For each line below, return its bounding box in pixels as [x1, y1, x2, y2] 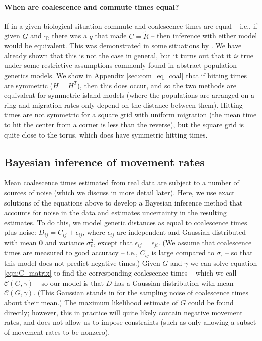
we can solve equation [190, 257, 257, 268]
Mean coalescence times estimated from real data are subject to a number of [4, 177, 239, 188]
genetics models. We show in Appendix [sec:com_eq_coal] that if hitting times [4, 70, 247, 80]
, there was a [47, 30, 88, 41]
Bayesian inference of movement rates [4, 154, 205, 169]
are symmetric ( [4, 80, 53, 90]
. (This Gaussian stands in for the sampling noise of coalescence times [33, 287, 248, 298]
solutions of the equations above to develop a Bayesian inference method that [4, 197, 243, 208]
